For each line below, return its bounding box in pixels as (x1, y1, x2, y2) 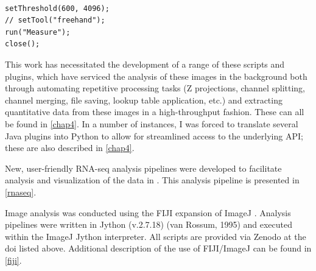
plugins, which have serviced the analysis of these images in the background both (5, 69, 307, 82)
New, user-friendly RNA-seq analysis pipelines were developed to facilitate (5, 161, 282, 174)
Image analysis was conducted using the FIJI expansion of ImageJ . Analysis (5, 206, 291, 219)
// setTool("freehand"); (5, 16, 105, 25)
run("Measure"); (5, 27, 71, 37)
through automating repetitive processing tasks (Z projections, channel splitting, (5, 82, 305, 94)
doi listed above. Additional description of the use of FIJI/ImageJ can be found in (5, 242, 312, 255)
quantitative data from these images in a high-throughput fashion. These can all (5, 105, 304, 118)
